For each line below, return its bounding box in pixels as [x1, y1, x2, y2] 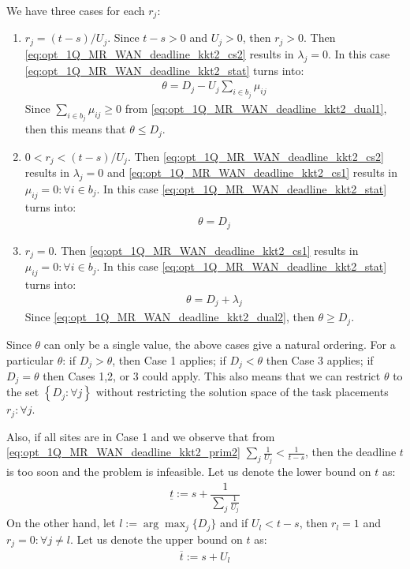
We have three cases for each [6, 2, 145, 18]
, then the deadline [304, 444, 397, 460]
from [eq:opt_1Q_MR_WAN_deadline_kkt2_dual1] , [125, 99, 387, 116]
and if [219, 515, 248, 531]
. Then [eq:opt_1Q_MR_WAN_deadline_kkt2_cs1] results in [54, 241, 359, 258]
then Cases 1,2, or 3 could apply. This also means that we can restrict [43, 367, 381, 384]
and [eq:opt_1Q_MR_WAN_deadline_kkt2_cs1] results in [106, 164, 397, 181]
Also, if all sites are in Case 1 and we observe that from [6, 428, 275, 444]
